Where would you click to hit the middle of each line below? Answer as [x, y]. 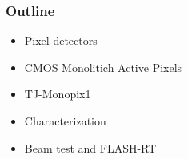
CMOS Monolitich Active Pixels [103, 67]
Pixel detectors [61, 40]
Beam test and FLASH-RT [90, 147]
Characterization [65, 121]
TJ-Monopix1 [58, 94]
